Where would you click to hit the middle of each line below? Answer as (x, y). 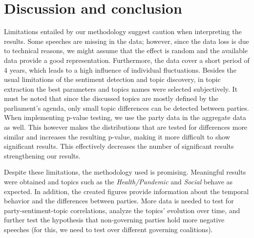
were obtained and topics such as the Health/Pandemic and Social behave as (118, 182)
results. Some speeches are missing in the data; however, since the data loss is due (127, 41)
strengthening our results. (42, 155)
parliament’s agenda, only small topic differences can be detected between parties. (127, 108)
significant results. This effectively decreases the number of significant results (119, 146)
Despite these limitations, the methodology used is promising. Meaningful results (125, 172)
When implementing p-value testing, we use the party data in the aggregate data (125, 117)
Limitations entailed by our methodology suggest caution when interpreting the (123, 31)
